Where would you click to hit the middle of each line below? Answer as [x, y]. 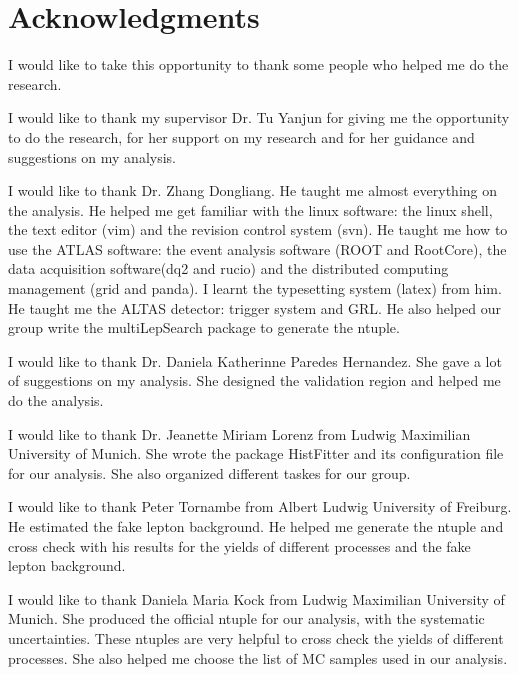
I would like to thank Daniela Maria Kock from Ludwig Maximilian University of [256, 598]
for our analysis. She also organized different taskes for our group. [209, 472]
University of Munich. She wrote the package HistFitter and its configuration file [256, 453]
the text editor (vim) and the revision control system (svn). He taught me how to [258, 229]
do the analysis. [56, 400]
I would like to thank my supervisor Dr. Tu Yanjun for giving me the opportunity [259, 117]
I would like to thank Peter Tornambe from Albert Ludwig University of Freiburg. [260, 506]
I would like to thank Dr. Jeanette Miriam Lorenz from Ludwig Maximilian [239, 433]
